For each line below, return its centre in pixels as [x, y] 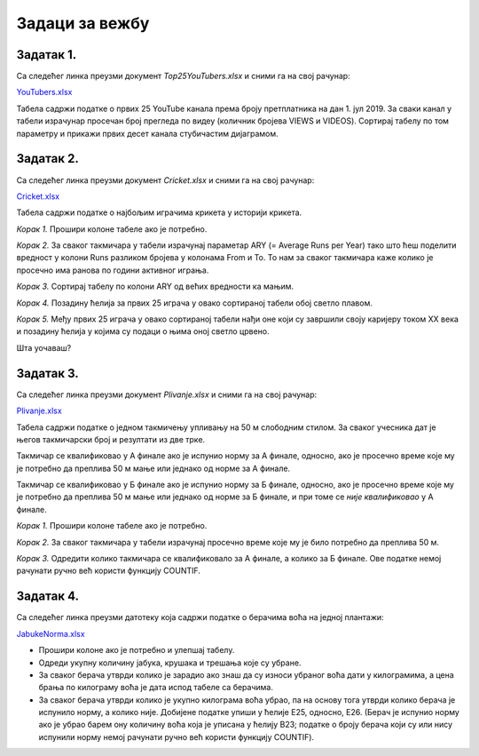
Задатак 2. [47, 159]
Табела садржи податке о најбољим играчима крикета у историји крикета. [159, 212]
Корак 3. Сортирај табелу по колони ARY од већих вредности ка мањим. [155, 286]
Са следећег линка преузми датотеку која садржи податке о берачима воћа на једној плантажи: [200, 617]
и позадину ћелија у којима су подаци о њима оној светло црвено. [143, 331]
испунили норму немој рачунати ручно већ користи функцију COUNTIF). [177, 736]
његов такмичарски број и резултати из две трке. [111, 439]
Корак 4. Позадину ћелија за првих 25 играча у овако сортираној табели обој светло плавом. [194, 303]
